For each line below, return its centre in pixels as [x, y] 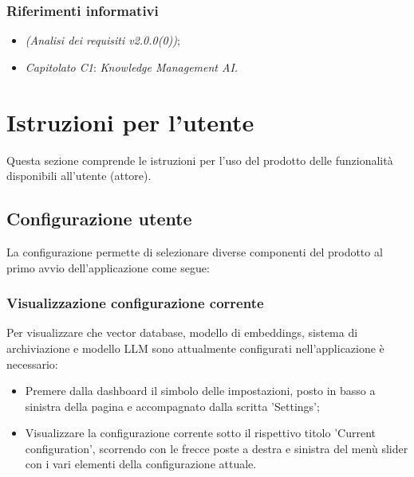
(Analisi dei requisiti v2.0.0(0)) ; [103, 40]
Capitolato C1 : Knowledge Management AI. [132, 66]
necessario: [32, 364]
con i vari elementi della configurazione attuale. [141, 464]
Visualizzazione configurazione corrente [135, 303]
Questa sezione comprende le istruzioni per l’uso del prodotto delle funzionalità [200, 160]
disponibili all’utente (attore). [79, 176]
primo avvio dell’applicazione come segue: [108, 267]
